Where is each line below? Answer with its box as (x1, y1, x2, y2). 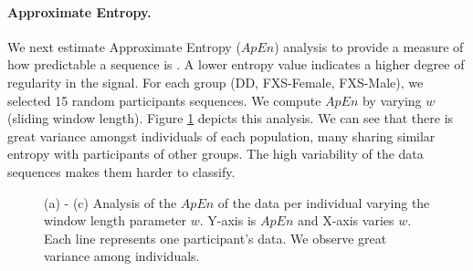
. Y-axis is (199, 211, 257, 230)
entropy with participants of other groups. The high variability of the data (7, 144, 424, 163)
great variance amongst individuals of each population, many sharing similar (7, 126, 436, 145)
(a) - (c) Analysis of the (44, 193, 177, 212)
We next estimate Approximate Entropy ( (7, 36, 241, 56)
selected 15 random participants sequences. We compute (7, 90, 321, 109)
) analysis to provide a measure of (274, 36, 464, 56)
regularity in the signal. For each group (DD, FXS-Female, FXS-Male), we (7, 72, 424, 91)
